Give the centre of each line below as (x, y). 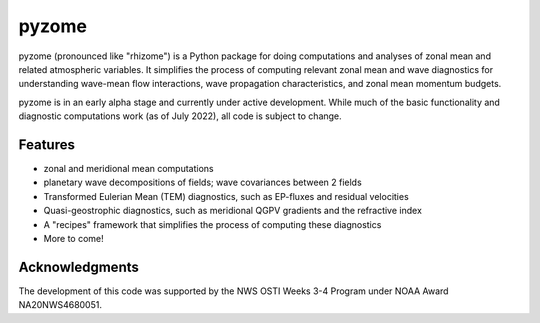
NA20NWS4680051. (60, 305)
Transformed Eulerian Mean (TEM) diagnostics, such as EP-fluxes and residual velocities (226, 196)
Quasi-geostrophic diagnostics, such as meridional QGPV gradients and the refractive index (232, 211)
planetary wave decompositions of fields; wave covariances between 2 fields (202, 182)
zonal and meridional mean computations (128, 169)
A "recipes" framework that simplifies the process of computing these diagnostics (212, 224)
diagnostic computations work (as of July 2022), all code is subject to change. (180, 116)
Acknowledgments (79, 266)
